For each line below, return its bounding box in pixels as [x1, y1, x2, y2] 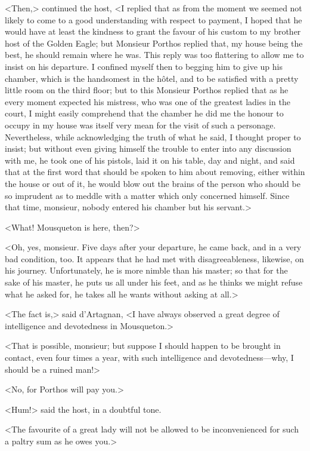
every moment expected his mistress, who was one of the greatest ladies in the [5, 95, 290, 108]
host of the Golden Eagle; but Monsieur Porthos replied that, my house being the [5, 36, 303, 49]
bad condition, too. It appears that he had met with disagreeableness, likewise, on [5, 252, 304, 265]
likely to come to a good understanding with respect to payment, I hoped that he [5, 13, 302, 26]
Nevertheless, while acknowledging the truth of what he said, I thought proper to [5, 130, 301, 143]
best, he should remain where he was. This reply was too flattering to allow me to [5, 48, 304, 61]
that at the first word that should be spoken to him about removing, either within [5, 165, 305, 178]
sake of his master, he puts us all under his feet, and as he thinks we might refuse [5, 276, 303, 289]
